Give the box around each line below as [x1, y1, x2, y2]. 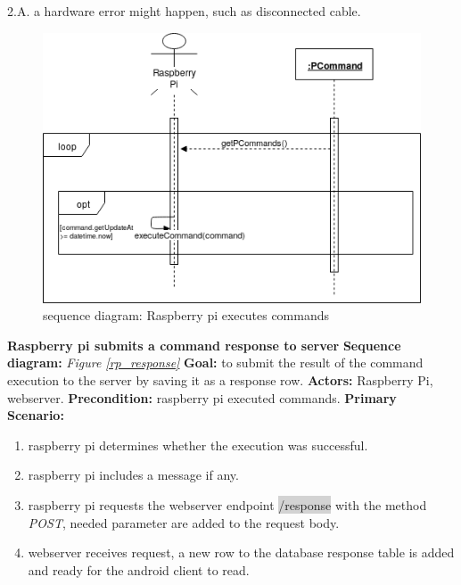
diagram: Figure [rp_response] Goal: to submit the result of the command [7, 353, 424, 372]
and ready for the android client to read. [28, 560, 250, 579]
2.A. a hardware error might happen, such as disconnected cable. [7, 2, 361, 20]
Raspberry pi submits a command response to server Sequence [7, 335, 401, 354]
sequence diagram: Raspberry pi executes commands [43, 306, 330, 325]
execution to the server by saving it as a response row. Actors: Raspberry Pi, [7, 371, 433, 390]
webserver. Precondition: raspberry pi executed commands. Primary [7, 388, 397, 407]
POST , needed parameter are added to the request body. [28, 513, 340, 531]
